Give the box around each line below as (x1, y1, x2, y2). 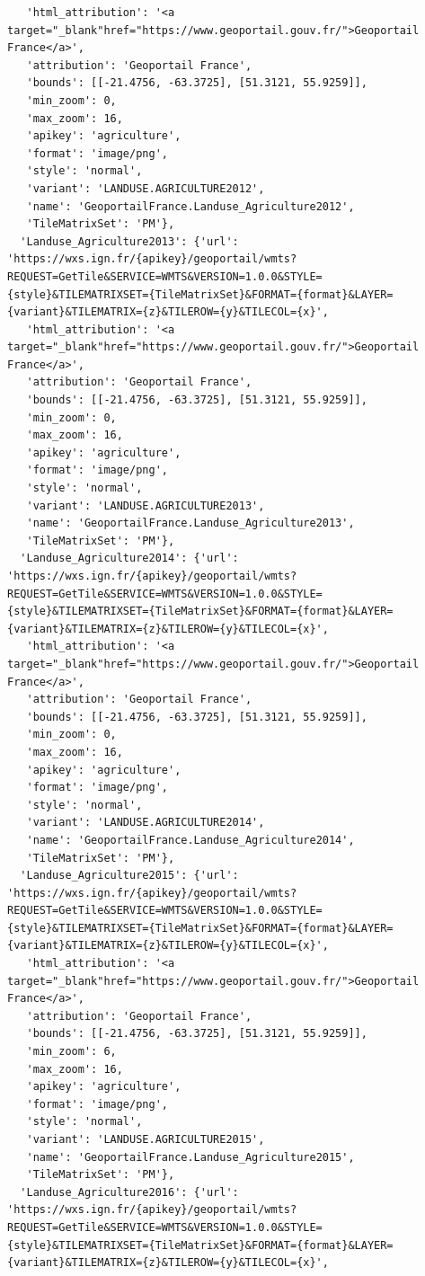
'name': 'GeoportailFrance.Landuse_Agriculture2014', (26, 833, 355, 846)
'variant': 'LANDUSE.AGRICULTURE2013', (26, 499, 265, 512)
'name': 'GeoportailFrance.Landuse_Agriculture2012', (26, 199, 355, 213)
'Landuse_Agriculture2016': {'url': (20, 1185, 239, 1199)
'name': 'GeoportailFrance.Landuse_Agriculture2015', (26, 1150, 355, 1164)
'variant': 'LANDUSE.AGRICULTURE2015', (26, 1133, 265, 1146)
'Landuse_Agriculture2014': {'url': (20, 552, 239, 565)
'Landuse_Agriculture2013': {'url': (20, 235, 239, 248)
